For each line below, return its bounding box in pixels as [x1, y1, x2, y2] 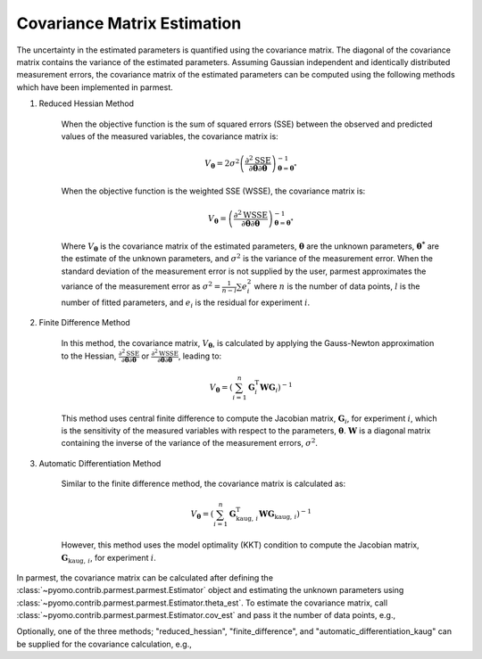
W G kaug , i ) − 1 [259, 507, 312, 522]
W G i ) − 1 [259, 381, 294, 394]
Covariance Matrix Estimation [16, 13, 242, 33]
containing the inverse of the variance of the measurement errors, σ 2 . [61, 437, 319, 449]
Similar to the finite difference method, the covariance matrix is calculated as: [61, 478, 346, 490]
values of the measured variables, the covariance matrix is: [61, 130, 278, 142]
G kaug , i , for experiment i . [61, 552, 156, 565]
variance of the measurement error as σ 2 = [61, 280, 221, 292]
